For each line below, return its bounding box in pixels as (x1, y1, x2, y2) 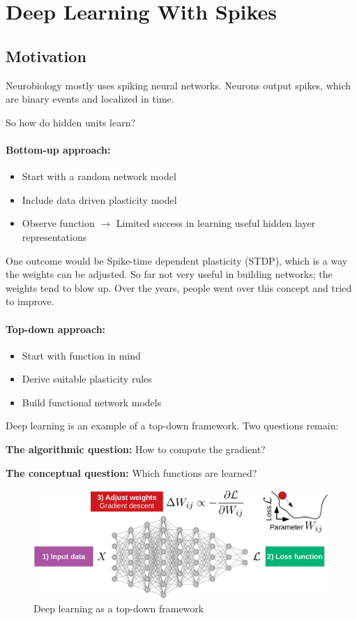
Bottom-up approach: (6, 142, 111, 156)
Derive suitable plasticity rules (22, 371, 152, 386)
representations (22, 229, 87, 244)
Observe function (22, 216, 95, 230)
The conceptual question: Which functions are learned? (6, 465, 257, 480)
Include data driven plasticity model (22, 192, 177, 207)
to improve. (6, 294, 54, 309)
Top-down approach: (6, 321, 106, 336)
